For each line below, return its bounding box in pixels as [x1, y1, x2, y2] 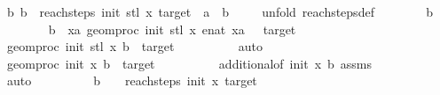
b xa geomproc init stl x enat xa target [48, 19, 296, 38]
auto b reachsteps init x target [6, 71, 257, 90]
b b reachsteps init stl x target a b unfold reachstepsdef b [6, 3, 434, 20]
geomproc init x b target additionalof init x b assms [6, 54, 373, 72]
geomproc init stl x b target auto [6, 37, 263, 55]
